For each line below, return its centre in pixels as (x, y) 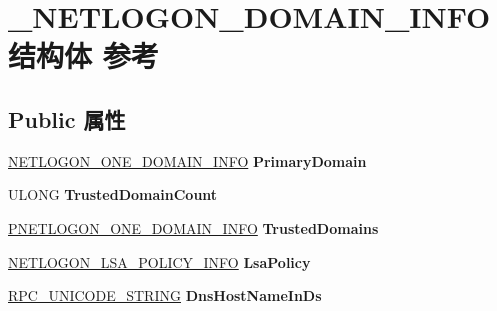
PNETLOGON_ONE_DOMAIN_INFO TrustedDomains (193, 227)
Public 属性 (67, 118)
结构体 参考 (83, 55)
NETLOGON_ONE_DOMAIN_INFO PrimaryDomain (187, 160)
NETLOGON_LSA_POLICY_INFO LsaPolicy (159, 261)
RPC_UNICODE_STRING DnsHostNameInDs (165, 295)
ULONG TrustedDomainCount (113, 194)
